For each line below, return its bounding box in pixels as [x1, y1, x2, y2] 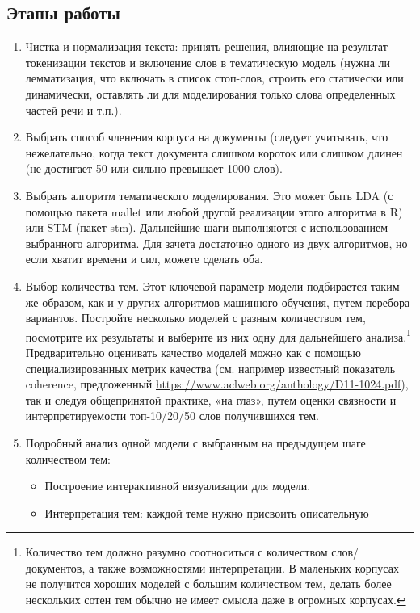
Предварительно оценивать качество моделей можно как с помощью [25, 343, 361, 360]
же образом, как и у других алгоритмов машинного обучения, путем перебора [25, 293, 410, 310]
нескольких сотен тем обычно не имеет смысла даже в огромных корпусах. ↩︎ [25, 591, 406, 608]
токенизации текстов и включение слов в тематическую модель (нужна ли [25, 53, 391, 70]
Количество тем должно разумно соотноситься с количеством [25, 544, 328, 561]
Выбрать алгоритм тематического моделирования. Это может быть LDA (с [25, 187, 393, 204]
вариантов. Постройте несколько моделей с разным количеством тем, [25, 309, 366, 326]
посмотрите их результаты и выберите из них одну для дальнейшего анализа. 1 [25, 325, 411, 345]
